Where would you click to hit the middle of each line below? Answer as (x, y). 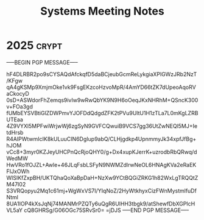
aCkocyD (18, 93)
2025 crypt (34, 45)
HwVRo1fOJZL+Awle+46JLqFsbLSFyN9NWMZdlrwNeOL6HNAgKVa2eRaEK (101, 165)
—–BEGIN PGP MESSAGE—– (42, 62)
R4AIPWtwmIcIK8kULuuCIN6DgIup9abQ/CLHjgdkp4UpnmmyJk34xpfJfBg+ (101, 139)
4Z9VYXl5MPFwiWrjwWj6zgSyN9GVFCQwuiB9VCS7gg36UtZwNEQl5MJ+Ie (102, 126)
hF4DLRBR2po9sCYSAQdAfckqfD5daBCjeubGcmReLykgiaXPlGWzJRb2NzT (102, 74)
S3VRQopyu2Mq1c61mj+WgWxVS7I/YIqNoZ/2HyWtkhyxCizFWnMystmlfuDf (101, 191)
